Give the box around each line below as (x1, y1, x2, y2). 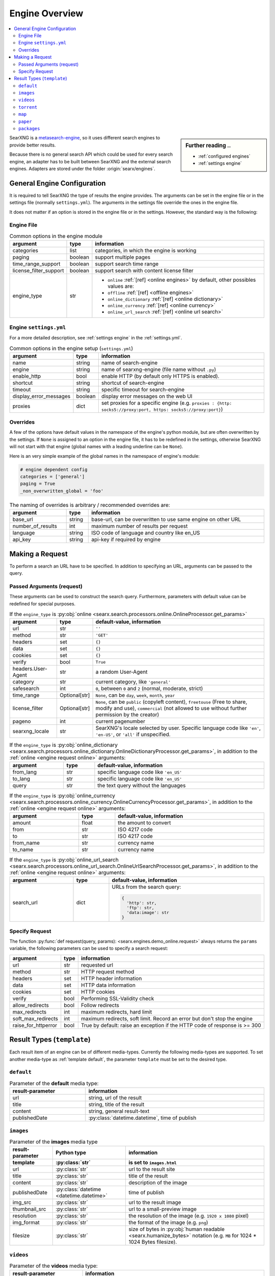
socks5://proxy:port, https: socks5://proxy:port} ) (101, 406, 224, 413)
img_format (12, 1219, 40, 1226)
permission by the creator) (95, 711, 159, 718)
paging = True (20, 481, 56, 487)
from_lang (12, 768, 37, 775)
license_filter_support (12, 267, 64, 274)
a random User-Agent (95, 669, 148, 676)
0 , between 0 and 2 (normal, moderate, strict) (95, 685, 203, 692)
